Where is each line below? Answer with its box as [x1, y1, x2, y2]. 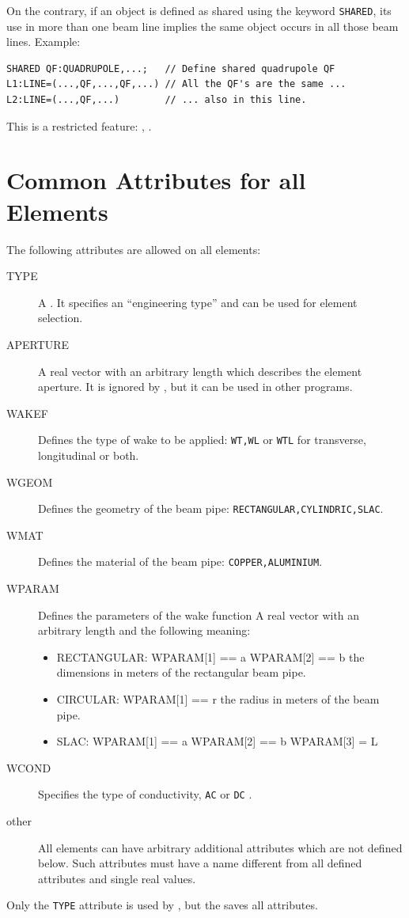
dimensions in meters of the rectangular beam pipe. [56, 664, 306, 681]
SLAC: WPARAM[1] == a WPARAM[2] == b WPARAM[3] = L [56, 733, 378, 749]
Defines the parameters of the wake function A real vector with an [38, 606, 360, 623]
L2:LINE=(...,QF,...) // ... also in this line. [6, 94, 307, 106]
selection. [38, 309, 83, 326]
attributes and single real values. [38, 870, 196, 886]
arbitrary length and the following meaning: [38, 622, 251, 639]
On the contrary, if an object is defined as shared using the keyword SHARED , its [6, 2, 392, 18]
